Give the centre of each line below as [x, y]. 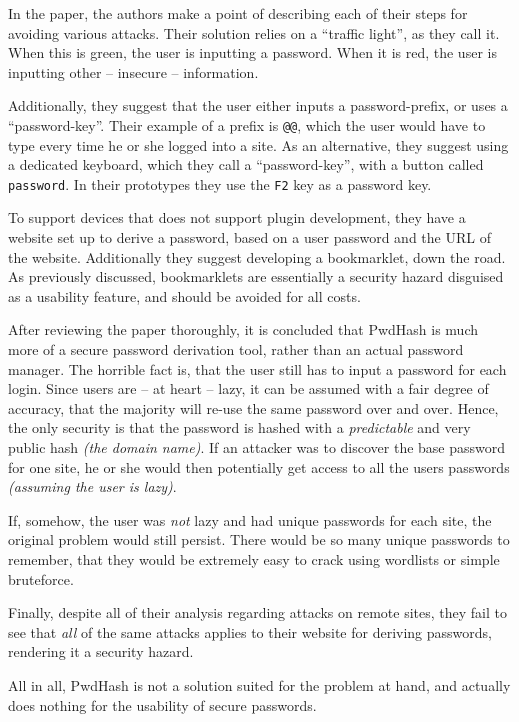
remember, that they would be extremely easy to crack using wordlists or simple [254, 558]
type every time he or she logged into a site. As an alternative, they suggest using [258, 144]
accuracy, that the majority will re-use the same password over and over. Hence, [253, 407]
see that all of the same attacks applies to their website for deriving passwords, [250, 631]
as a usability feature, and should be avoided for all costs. [184, 295]
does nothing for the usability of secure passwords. [162, 704]
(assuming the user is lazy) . [92, 486]
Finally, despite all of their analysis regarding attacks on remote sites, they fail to [257, 612]
